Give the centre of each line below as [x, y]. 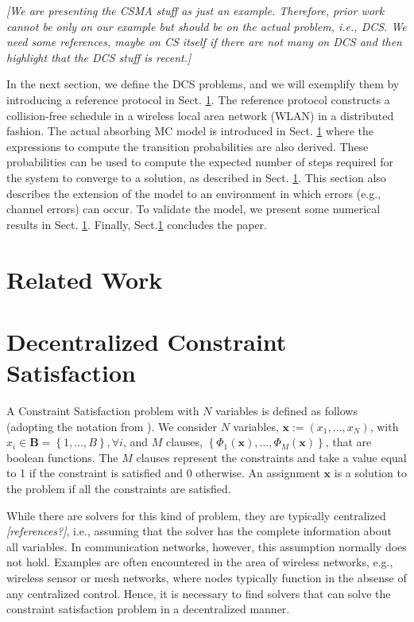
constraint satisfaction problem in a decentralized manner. [148, 609]
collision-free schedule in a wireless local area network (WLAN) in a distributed [200, 115]
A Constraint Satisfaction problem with [103, 410]
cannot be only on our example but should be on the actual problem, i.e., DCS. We [207, 26]
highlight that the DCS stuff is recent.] [99, 57]
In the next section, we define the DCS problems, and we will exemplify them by [203, 84]
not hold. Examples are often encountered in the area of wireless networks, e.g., [200, 562]
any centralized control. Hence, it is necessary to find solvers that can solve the [199, 593]
